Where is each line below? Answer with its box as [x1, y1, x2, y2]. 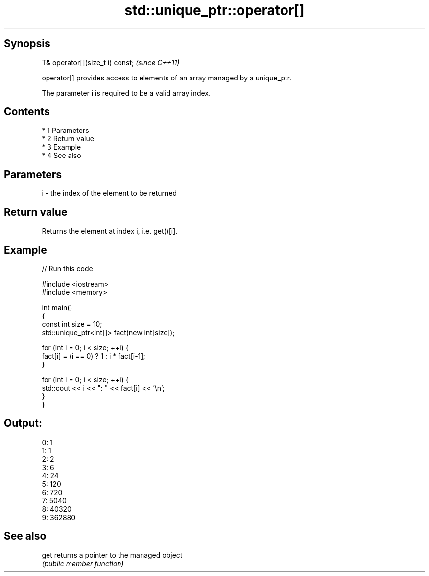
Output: [4, 417, 42, 430]
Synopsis [4, 37, 50, 50]
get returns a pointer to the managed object [42, 550, 183, 559]
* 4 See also [42, 151, 81, 160]
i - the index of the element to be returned [42, 189, 177, 198]
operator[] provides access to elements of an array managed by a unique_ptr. [42, 73, 292, 82]
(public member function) [42, 559, 124, 568]
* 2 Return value [42, 134, 94, 143]
